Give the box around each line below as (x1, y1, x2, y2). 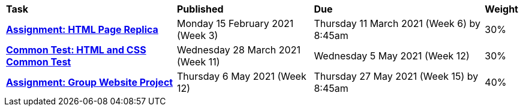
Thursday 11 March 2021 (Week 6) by (314, 17, 481, 29)
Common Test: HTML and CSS (6, 44, 146, 56)
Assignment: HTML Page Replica (6, 23, 158, 35)
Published (176, 3, 224, 15)
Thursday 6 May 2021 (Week (176, 70, 306, 82)
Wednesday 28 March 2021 (176, 44, 300, 56)
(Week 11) (176, 56, 220, 68)
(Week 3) (176, 29, 218, 41)
